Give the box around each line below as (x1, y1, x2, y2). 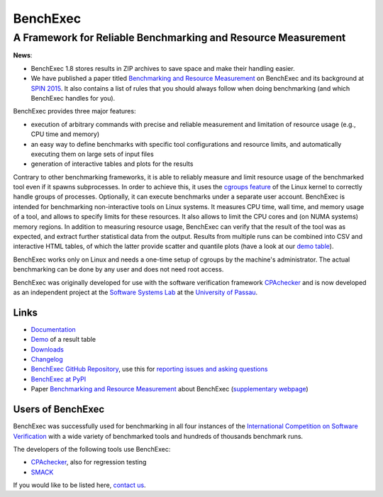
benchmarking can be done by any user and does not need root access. (13, 265, 224, 274)
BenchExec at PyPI (30, 374, 87, 383)
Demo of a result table (30, 335, 96, 344)
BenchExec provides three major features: (13, 107, 136, 116)
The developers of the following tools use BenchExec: (13, 445, 171, 453)
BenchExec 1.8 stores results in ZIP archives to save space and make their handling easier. (30, 64, 295, 72)
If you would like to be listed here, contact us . (13, 481, 146, 489)
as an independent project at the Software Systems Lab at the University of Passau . (13, 288, 258, 296)
